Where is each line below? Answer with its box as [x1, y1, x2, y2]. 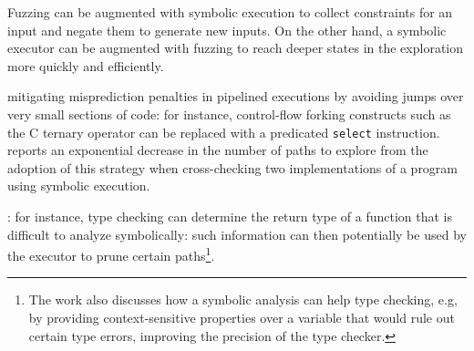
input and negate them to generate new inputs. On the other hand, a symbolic [7, 20, 447, 39]
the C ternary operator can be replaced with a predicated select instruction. [7, 122, 440, 141]
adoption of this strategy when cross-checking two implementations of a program [7, 158, 459, 177]
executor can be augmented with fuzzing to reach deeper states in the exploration [7, 38, 464, 57]
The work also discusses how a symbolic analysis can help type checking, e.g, [28, 290, 458, 309]
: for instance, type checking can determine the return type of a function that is [7, 207, 452, 225]
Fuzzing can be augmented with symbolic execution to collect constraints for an [7, 3, 453, 21]
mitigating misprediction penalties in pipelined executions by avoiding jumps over [7, 87, 464, 106]
